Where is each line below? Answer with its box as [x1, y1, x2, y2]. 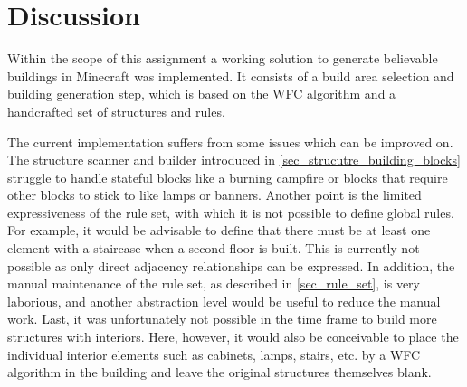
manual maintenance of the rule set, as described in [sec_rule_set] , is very [7, 274, 420, 293]
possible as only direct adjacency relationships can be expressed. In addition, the [7, 256, 455, 275]
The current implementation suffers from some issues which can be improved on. [7, 132, 453, 151]
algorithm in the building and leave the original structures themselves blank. [7, 363, 432, 382]
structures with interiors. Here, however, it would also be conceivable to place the [7, 327, 459, 346]
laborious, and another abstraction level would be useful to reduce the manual [7, 291, 441, 310]
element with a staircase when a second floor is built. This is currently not [7, 239, 420, 258]
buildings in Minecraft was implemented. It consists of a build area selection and [7, 66, 454, 85]
